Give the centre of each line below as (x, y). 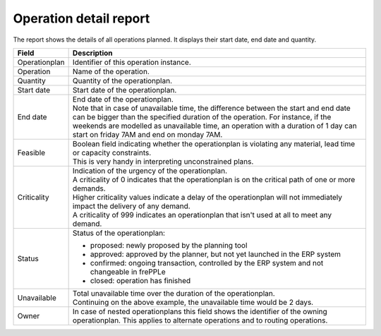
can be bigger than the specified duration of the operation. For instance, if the (202, 116)
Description (92, 53)
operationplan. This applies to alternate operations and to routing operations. (200, 320)
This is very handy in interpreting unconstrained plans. (163, 161)
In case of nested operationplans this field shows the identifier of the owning (200, 311)
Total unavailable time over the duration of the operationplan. (174, 293)
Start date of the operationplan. (125, 90)
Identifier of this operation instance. (132, 62)
